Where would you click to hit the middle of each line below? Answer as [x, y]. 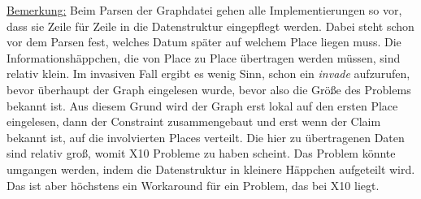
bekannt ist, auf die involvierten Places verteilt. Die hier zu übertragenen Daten [206, 137]
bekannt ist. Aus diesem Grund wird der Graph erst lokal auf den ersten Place [202, 105]
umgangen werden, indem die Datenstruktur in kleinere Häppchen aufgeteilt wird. [211, 169]
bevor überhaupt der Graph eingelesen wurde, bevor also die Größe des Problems [209, 89]
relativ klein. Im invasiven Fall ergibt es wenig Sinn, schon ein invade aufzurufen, [208, 74]
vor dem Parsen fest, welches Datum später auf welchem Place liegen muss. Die [204, 42]
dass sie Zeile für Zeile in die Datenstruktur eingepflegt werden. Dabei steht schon [210, 26]
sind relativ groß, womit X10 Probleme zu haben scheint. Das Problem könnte [201, 153]
